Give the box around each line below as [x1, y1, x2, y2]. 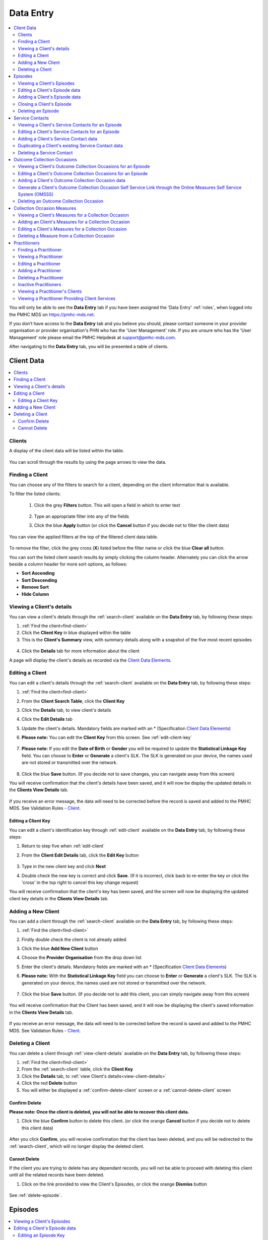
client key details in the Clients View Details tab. [9, 895, 109, 901]
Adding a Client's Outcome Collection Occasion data [18, 178, 126, 184]
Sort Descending [21, 577, 57, 583]
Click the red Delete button [21, 1080, 77, 1086]
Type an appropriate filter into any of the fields [34, 513, 129, 519]
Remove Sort [21, 584, 49, 590]
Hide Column [21, 591, 49, 597]
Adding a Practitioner [18, 268, 62, 274]
